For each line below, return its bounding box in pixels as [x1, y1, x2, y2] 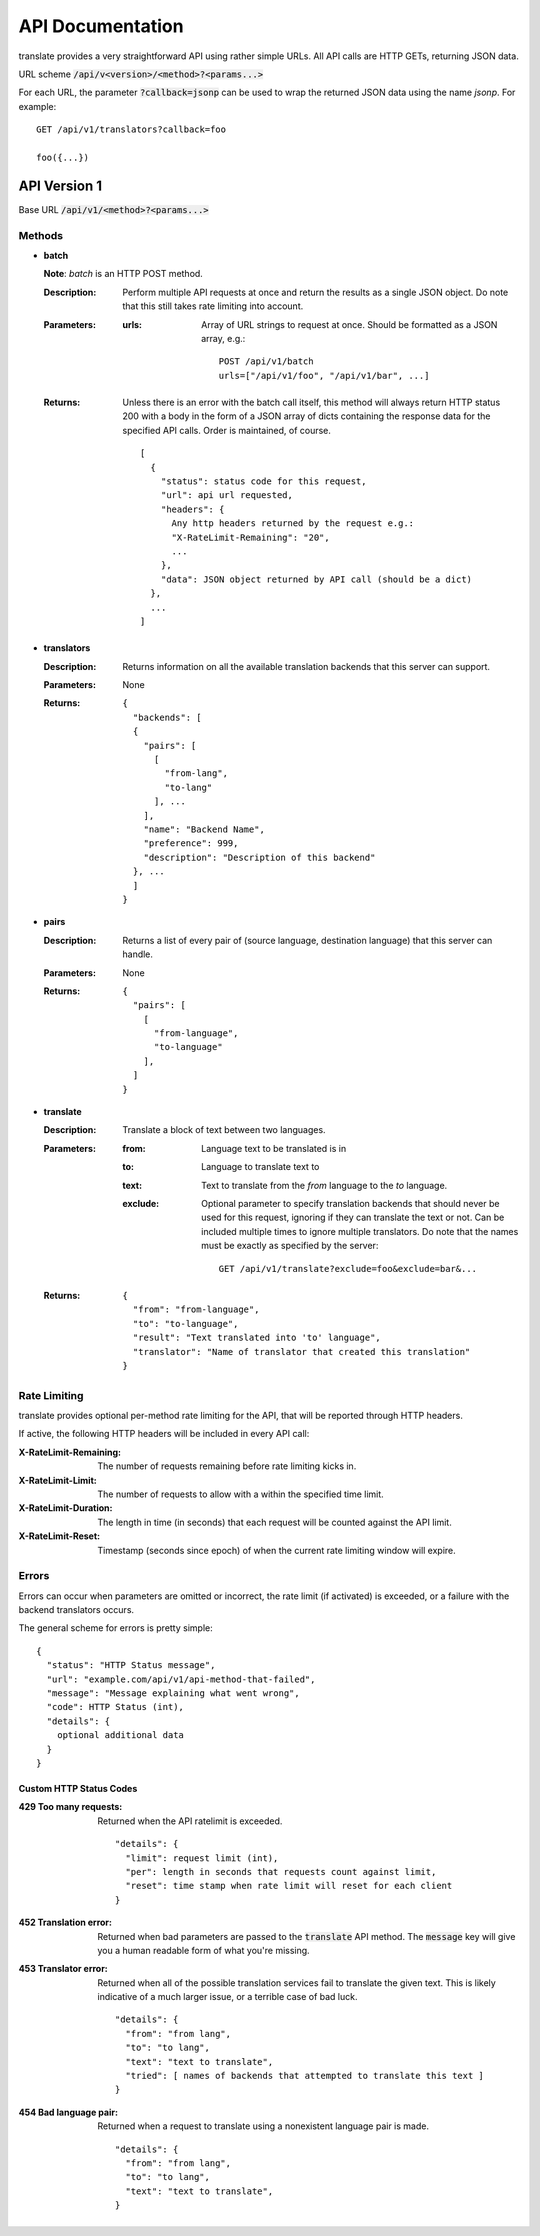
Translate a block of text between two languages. [122, 1124, 326, 1136]
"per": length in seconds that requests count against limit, [125, 1866, 437, 1877]
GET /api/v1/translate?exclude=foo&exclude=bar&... [218, 1263, 478, 1274]
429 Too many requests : [18, 1801, 123, 1813]
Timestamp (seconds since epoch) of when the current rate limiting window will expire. [97, 1544, 457, 1556]
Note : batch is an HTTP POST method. [43, 268, 204, 280]
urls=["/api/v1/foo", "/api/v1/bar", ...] [218, 370, 430, 381]
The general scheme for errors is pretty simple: [18, 1622, 214, 1634]
